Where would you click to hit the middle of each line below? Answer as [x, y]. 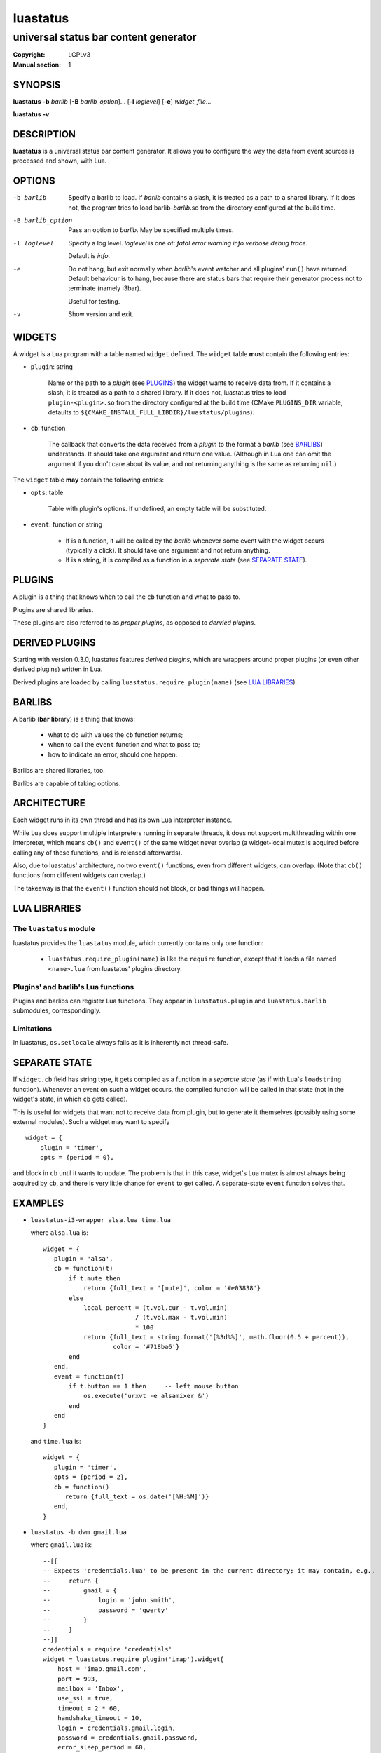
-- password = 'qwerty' [106, 1610]
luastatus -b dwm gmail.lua [79, 1532]
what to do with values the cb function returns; [116, 735]
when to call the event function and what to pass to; [124, 745]
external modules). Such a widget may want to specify [91, 1121]
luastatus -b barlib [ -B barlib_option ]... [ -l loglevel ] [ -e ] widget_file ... [112, 101]
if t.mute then [95, 1278]
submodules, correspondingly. [57, 1010]
